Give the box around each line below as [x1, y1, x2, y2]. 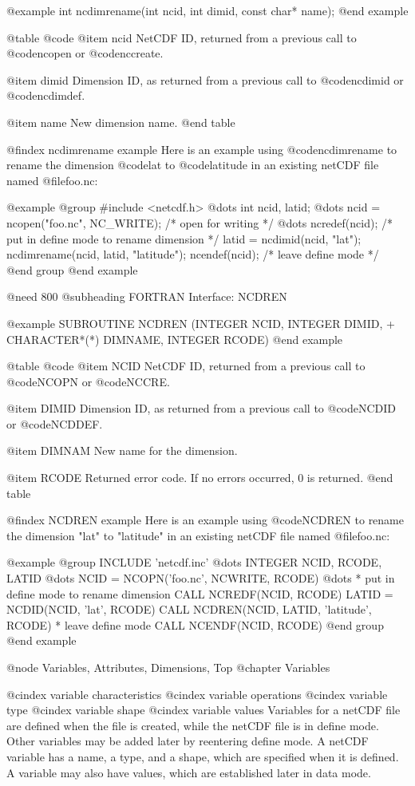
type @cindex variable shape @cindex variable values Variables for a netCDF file [6, 701, 401, 718]
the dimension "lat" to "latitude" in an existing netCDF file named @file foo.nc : [6, 527, 390, 543]
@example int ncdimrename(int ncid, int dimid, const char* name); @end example [6, 2, 409, 18]
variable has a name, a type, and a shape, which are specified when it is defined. [6, 748, 399, 764]
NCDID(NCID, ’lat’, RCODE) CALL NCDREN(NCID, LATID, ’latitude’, [6, 601, 372, 618]
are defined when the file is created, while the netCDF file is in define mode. [6, 717, 379, 733]
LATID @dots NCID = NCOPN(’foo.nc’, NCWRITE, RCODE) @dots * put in [6, 570, 395, 587]
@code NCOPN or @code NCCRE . [6, 373, 170, 389]
